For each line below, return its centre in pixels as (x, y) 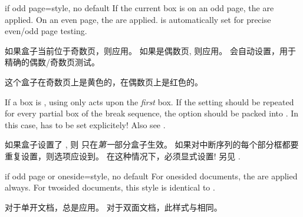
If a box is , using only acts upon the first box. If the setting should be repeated (149, 101)
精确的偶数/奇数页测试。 (52, 62)
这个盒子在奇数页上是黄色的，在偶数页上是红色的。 (104, 81)
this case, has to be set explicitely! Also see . (85, 124)
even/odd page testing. (46, 31)
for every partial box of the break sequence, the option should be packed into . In (152, 113)
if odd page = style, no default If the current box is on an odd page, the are (139, 8)
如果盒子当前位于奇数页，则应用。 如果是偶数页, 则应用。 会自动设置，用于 (150, 50)
